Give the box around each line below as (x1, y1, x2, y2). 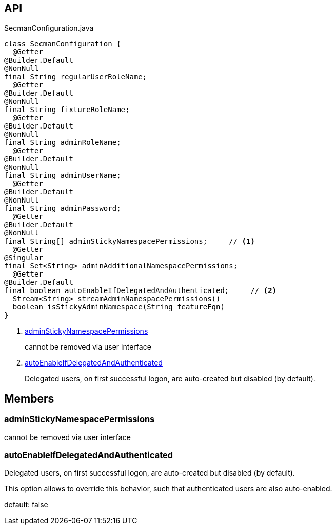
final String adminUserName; (4, 171, 121, 180)
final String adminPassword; (4, 204, 121, 213)
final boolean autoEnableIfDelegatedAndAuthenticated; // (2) (4, 286, 277, 295)
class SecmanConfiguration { (4, 40, 121, 48)
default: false (4, 500, 48, 509)
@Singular (4, 253, 43, 262)
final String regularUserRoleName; (4, 72, 147, 81)
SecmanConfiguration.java (4, 24, 94, 33)
